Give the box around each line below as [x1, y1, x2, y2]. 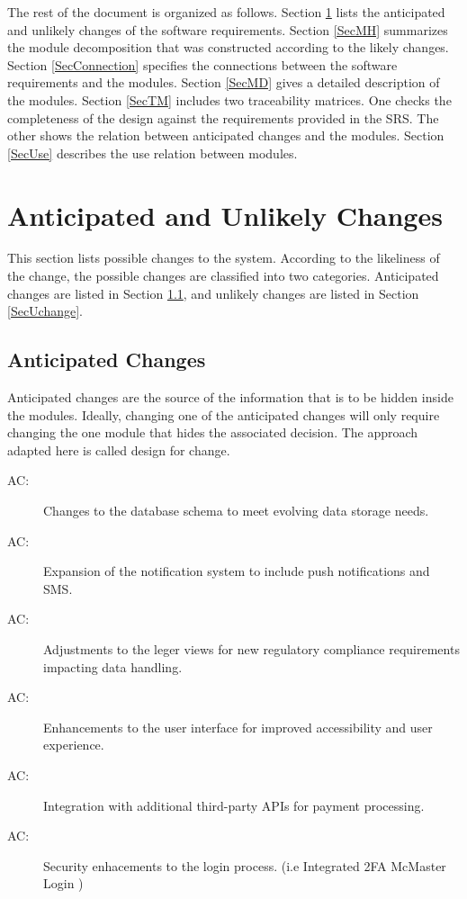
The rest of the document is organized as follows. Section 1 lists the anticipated [7, 3, 445, 21]
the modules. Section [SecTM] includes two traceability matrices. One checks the [7, 90, 452, 109]
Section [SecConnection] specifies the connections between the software [7, 55, 398, 74]
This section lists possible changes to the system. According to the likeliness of [7, 248, 440, 267]
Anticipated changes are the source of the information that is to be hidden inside [7, 388, 454, 407]
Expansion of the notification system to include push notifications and [43, 562, 430, 580]
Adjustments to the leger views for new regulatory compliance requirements [43, 639, 460, 658]
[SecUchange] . [7, 301, 84, 320]
